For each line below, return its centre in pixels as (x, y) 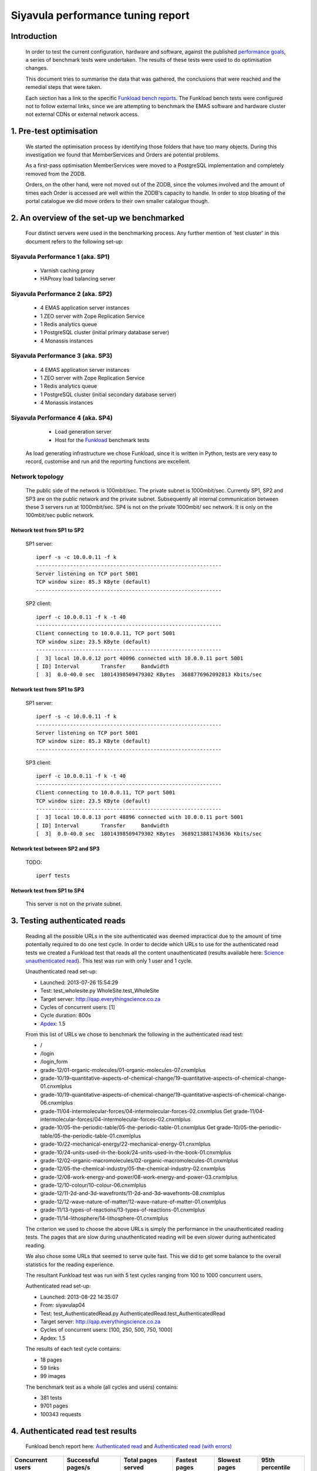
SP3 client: (39, 763)
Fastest (186, 1460)
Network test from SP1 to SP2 (48, 530)
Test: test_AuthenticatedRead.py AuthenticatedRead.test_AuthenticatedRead (133, 1313)
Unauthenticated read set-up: (61, 971)
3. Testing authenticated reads (68, 921)
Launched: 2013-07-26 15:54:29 (79, 982)
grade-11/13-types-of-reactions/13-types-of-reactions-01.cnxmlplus (123, 1210)
